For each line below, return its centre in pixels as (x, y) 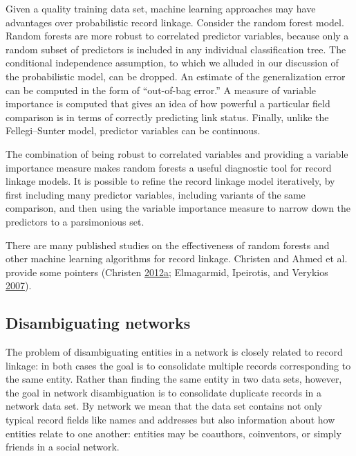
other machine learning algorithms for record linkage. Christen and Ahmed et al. (177, 258)
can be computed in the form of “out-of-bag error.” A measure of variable (161, 90)
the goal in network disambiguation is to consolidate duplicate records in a (163, 392)
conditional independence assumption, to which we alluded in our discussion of (172, 63)
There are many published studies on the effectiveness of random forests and (168, 245)
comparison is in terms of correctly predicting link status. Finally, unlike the (167, 117)
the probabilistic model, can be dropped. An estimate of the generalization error (176, 76)
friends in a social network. (63, 447)
